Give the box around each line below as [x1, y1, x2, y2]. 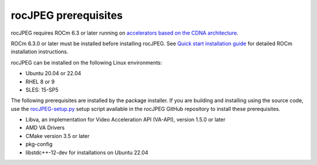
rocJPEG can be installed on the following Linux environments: [11, 59, 163, 66]
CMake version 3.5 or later [25, 132, 90, 139]
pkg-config [25, 141, 53, 148]
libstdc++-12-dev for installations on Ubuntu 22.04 [25, 149, 149, 156]
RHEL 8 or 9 [25, 78, 55, 85]
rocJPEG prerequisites [11, 9, 123, 22]
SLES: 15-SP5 [25, 86, 59, 93]
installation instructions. [11, 48, 69, 55]
